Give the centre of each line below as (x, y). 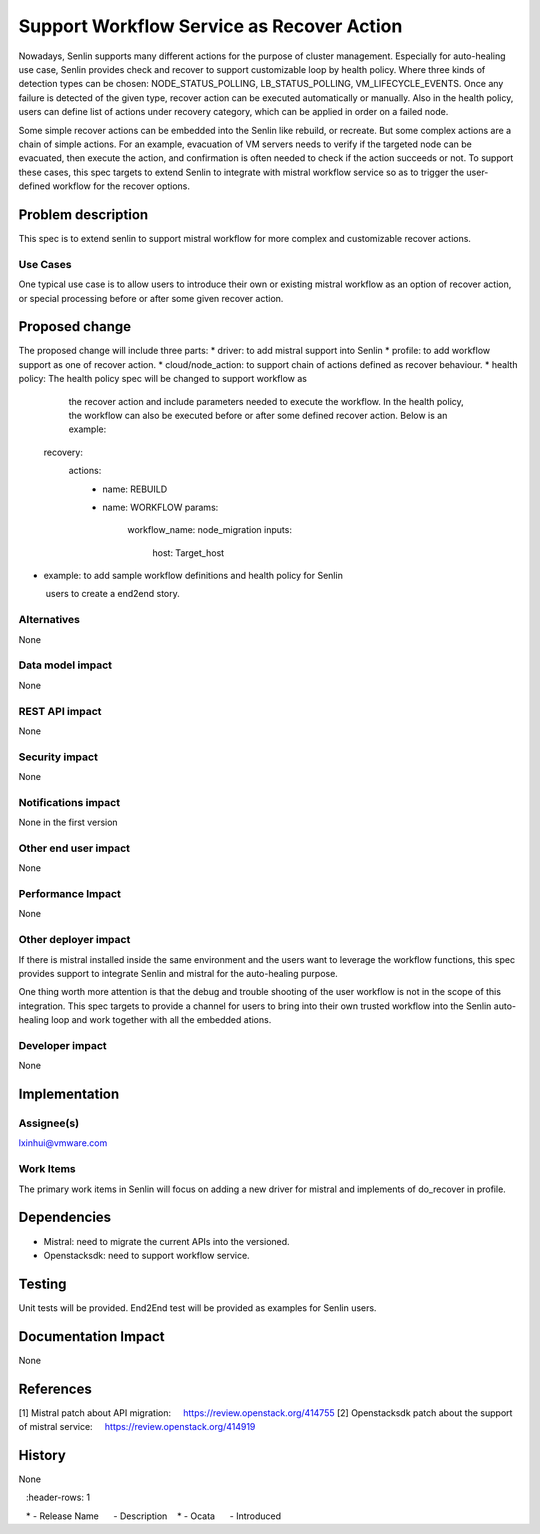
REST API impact (60, 711)
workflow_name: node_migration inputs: (209, 530)
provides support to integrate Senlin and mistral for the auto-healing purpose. (178, 973)
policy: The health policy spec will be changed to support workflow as (162, 379)
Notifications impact (69, 802)
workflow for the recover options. (121, 186)
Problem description (83, 214)
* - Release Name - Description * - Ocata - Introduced (153, 1516)
